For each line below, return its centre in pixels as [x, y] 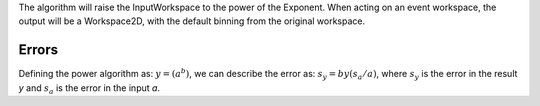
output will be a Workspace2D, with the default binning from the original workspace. [191, 21]
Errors [38, 50]
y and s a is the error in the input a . [89, 88]
